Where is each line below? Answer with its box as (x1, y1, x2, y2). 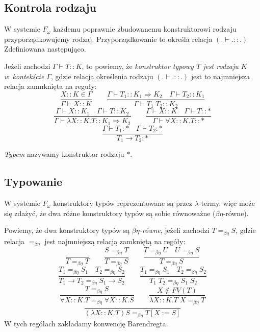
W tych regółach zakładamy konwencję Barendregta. (4, 318, 168, 328)
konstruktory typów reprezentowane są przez (53, 198, 193, 208)
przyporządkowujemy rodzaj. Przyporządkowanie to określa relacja (4, 33, 213, 44)
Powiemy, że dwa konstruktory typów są (4, 225, 130, 235)
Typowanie (4, 174, 63, 189)
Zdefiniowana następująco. (4, 43, 86, 54)
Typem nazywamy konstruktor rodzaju (4, 149, 124, 159)
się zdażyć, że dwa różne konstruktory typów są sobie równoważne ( (4, 207, 216, 218)
